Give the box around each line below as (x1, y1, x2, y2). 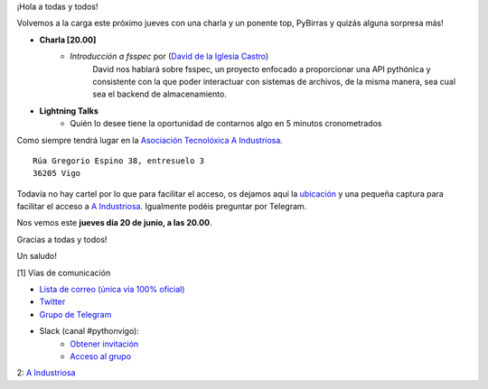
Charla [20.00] (39, 34, 97, 45)
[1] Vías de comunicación (16, 267, 111, 278)
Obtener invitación (70, 338, 139, 349)
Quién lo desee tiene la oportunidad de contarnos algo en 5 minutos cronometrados (70, 118, 382, 129)
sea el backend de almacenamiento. (92, 88, 228, 99)
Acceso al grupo (70, 350, 131, 361)
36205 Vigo (33, 168, 81, 179)
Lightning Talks (39, 105, 99, 116)
